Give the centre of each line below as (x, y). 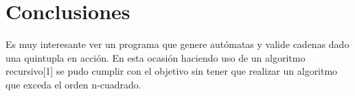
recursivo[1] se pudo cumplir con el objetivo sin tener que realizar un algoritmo (172, 71)
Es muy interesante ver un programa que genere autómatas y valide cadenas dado (177, 44)
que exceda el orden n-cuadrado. (73, 84)
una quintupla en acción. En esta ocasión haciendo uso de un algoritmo (156, 57)
